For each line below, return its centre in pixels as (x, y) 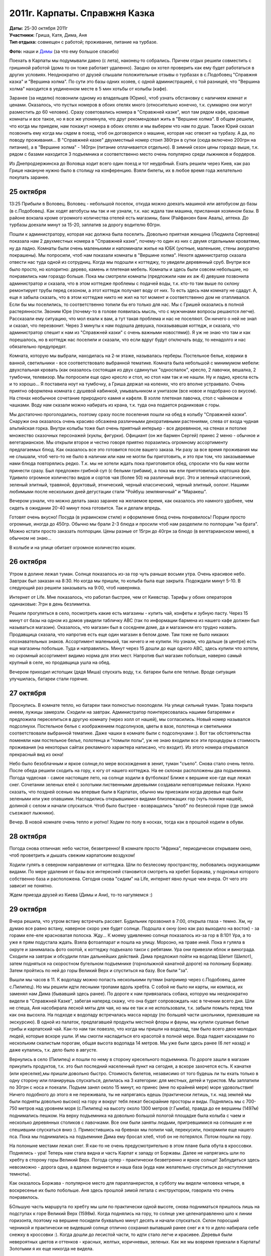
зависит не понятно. (31, 886)
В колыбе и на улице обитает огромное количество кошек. (73, 547)
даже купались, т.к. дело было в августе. (53, 1050)
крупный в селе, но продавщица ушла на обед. (60, 663)
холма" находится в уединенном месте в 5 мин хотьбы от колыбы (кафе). (89, 88)
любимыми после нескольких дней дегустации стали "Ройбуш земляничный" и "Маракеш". (108, 491)
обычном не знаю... (30, 538)
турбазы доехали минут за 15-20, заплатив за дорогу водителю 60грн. (85, 225)
